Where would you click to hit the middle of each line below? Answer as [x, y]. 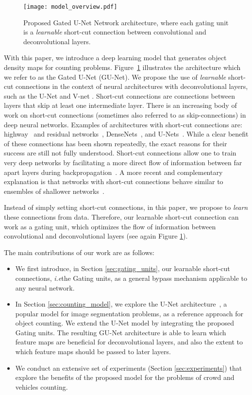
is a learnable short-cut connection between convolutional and [115, 32]
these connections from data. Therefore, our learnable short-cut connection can [121, 216]
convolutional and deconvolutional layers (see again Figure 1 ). [96, 236]
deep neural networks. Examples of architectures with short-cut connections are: [123, 124]
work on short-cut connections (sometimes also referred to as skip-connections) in [125, 115]
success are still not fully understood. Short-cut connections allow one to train [120, 153]
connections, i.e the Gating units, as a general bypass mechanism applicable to [131, 278]
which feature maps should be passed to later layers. [93, 352]
